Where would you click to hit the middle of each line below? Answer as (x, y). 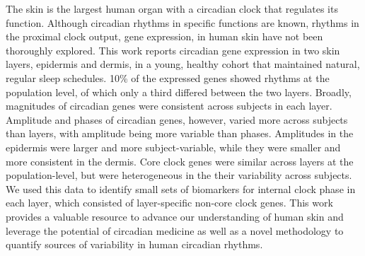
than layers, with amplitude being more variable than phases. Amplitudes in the (180, 133)
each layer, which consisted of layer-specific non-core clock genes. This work (169, 203)
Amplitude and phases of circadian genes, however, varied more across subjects (177, 119)
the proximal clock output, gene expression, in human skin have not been (164, 36)
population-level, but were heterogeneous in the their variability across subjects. (179, 175)
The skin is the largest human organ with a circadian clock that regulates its (172, 8)
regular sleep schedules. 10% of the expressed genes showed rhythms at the (168, 77)
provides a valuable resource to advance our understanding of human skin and (175, 216)
